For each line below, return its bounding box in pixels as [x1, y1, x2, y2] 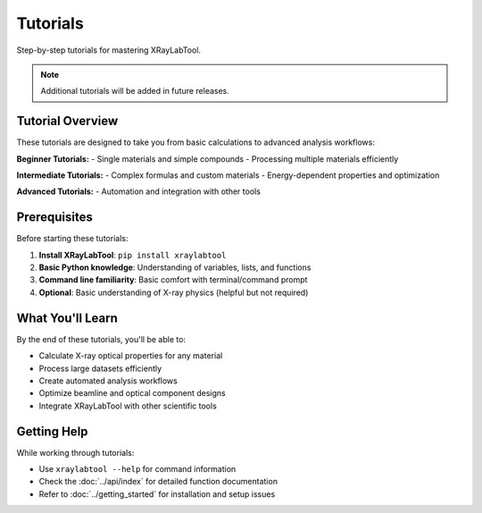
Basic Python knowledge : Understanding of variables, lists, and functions [38, 262, 312, 273]
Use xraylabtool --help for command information [38, 464, 237, 475]
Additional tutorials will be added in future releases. [40, 86, 229, 97]
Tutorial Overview [16, 114, 119, 129]
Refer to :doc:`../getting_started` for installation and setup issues [38, 488, 276, 500]
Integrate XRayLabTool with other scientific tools [38, 400, 218, 411]
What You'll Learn [16, 310, 118, 325]
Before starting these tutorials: [16, 233, 129, 244]
